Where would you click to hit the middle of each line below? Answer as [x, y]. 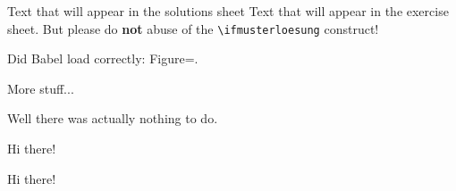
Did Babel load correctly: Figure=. [103, 58]
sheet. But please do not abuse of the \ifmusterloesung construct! [193, 28]
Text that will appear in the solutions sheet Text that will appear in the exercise [228, 11]
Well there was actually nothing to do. [113, 118]
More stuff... [41, 88]
